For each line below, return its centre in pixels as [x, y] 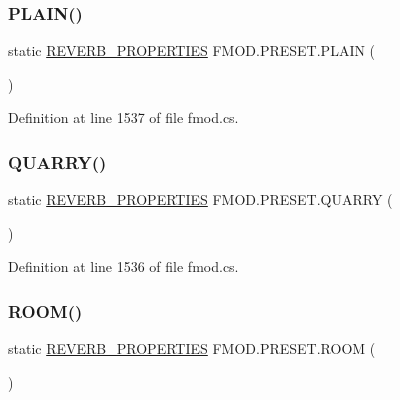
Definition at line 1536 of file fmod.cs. [123, 266]
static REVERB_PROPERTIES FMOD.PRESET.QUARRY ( [200, 199]
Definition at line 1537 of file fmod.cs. [123, 117]
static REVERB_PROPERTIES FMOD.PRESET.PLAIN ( [192, 50]
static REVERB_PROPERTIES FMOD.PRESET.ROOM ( [192, 348]
